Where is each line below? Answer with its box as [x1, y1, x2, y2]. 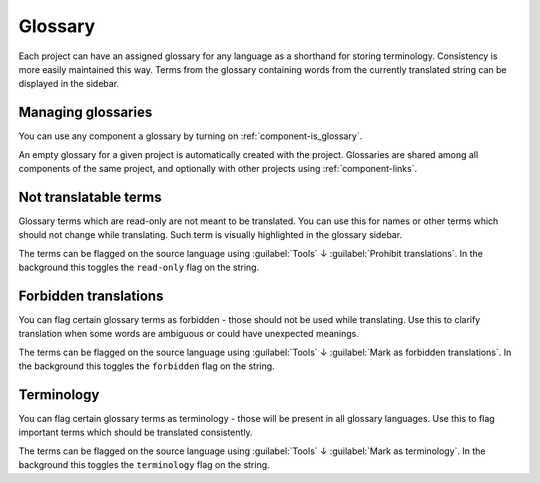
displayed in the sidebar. [18, 78, 120, 90]
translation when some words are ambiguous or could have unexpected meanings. [18, 328, 359, 340]
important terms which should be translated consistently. [18, 426, 254, 439]
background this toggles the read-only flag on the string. [18, 261, 260, 274]
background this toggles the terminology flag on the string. [18, 459, 270, 471]
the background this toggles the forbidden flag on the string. [18, 360, 275, 372]
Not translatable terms [18, 188, 162, 205]
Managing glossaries [18, 104, 153, 121]
